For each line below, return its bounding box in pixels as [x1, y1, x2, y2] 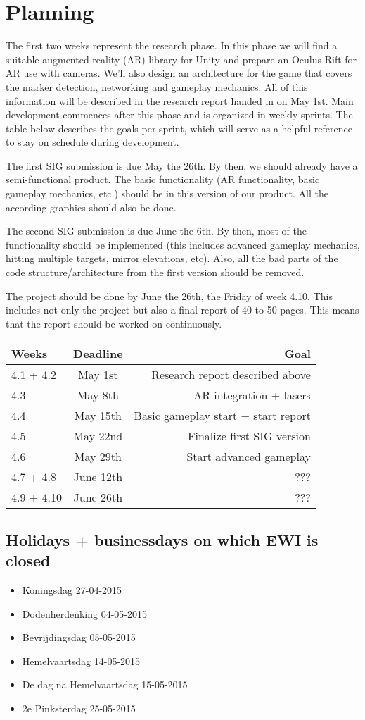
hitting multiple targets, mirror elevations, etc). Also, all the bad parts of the [6, 251, 338, 266]
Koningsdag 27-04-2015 [22, 583, 122, 597]
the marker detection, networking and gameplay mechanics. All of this [6, 79, 308, 94]
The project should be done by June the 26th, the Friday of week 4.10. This [6, 288, 333, 303]
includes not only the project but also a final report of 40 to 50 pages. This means [6, 302, 359, 317]
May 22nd [73, 428, 123, 445]
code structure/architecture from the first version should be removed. [6, 265, 305, 280]
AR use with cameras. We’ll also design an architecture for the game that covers [6, 66, 352, 80]
